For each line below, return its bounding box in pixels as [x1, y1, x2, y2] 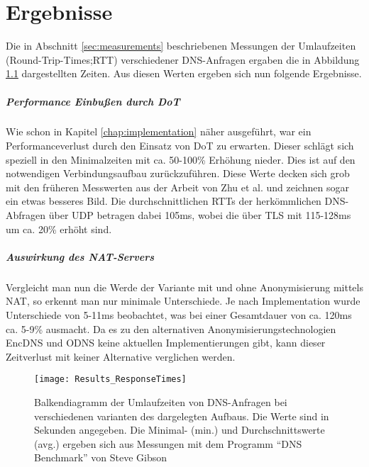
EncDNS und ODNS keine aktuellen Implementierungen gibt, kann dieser [6, 335, 326, 350]
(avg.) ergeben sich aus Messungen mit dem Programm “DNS [34, 436, 302, 451]
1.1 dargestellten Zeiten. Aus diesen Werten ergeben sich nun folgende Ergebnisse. [6, 66, 362, 81]
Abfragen [6, 208, 46, 223]
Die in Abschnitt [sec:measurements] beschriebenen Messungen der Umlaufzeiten [6, 38, 356, 53]
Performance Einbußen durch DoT [6, 94, 180, 108]
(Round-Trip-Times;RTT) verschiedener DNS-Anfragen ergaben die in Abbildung [6, 52, 360, 67]
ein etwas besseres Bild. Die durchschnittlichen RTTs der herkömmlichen [6, 193, 321, 208]
